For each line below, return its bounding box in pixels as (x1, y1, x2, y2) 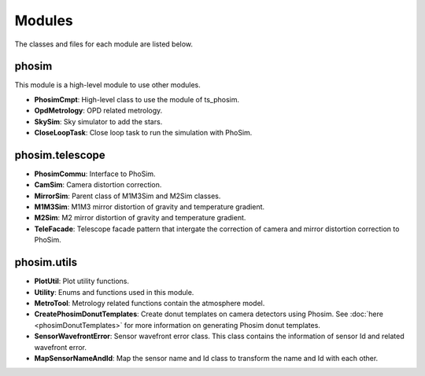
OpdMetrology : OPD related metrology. (34, 106, 163, 116)
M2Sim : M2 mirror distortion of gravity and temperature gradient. (34, 213, 246, 223)
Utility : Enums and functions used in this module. (34, 287, 194, 297)
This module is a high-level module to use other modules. (14, 80, 201, 90)
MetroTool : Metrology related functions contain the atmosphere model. (34, 298, 265, 308)
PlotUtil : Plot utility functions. (34, 276, 130, 286)
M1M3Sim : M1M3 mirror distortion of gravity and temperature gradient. (34, 202, 265, 212)
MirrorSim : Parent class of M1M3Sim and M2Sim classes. (34, 191, 221, 201)
